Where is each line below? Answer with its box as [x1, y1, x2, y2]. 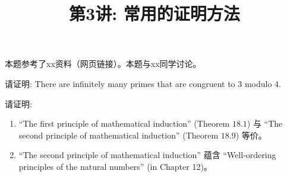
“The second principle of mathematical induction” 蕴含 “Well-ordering [18, 149, 276, 161]
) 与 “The [247, 117, 283, 130]
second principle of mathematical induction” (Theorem [18, 128, 219, 141]
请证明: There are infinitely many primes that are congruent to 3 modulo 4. [5, 77, 281, 89]
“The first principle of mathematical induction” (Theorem [18, 117, 230, 130]
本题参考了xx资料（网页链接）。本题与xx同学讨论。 [5, 57, 201, 70]
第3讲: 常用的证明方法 [69, 1, 240, 25]
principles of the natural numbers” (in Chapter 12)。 [18, 160, 212, 172]
